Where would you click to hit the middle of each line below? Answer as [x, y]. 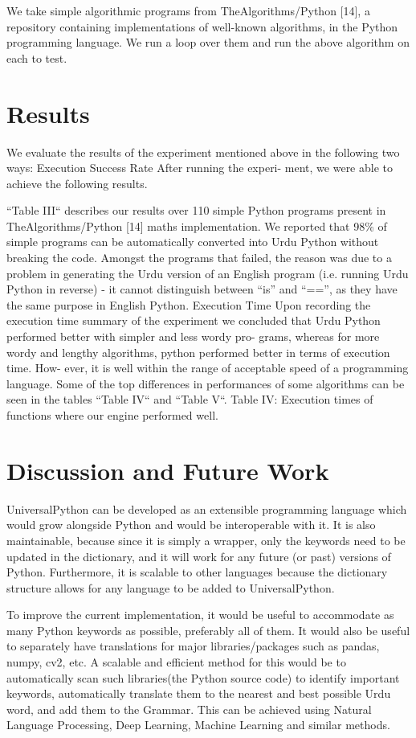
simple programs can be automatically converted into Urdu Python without [193, 242]
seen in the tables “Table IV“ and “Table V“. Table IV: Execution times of [190, 399]
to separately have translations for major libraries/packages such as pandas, [193, 646]
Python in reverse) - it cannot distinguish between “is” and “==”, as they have [202, 289]
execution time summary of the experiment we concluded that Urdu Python [194, 320]
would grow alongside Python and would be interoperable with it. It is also [191, 525]
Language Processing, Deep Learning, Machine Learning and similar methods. [198, 725]
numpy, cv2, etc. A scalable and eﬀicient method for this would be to [176, 662]
